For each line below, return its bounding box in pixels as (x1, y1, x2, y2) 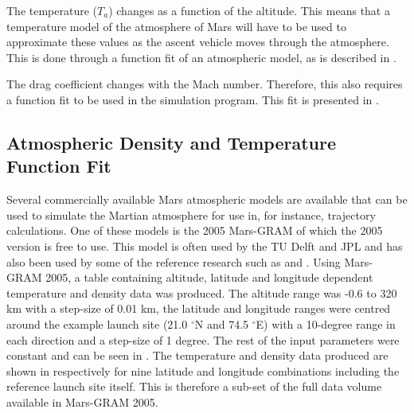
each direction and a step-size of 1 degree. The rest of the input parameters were (6, 331, 400, 348)
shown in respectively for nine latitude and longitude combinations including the (6, 362, 400, 379)
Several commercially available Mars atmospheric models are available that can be (6, 191, 408, 208)
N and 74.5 (194, 315, 249, 332)
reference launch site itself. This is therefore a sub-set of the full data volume (6, 378, 382, 395)
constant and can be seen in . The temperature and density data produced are (6, 347, 389, 364)
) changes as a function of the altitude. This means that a (108, 2, 390, 18)
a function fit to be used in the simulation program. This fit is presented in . (6, 91, 379, 107)
